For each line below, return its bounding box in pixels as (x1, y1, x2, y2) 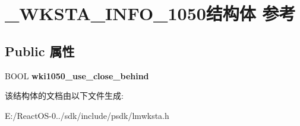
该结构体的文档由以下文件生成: (5, 89, 124, 102)
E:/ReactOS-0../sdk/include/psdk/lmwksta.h (5, 109, 169, 121)
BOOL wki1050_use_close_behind (5, 69, 149, 82)
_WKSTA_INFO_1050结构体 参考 (5, 1, 296, 25)
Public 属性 (5, 41, 75, 60)
